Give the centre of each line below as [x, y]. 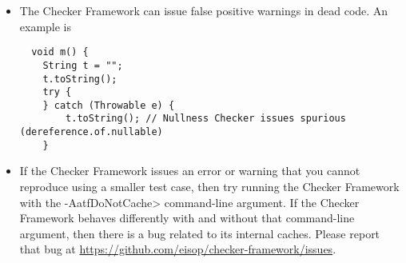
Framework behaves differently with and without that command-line [187, 218]
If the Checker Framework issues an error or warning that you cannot [190, 171]
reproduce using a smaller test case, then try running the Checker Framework [209, 187]
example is [46, 26]
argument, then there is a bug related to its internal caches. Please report [200, 233]
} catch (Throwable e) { [109, 105]
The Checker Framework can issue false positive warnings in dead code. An [204, 10]
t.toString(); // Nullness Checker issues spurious [206, 119]
